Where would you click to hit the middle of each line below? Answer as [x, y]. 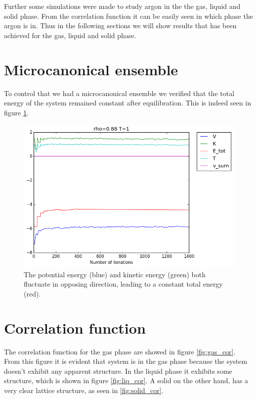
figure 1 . [16, 112]
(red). [32, 293]
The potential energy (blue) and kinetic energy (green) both [115, 274]
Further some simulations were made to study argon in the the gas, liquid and [122, 6]
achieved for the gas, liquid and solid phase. [70, 35]
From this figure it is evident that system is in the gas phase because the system [126, 361]
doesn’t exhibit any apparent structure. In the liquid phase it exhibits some [118, 371]
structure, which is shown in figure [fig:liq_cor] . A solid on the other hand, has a [126, 380]
